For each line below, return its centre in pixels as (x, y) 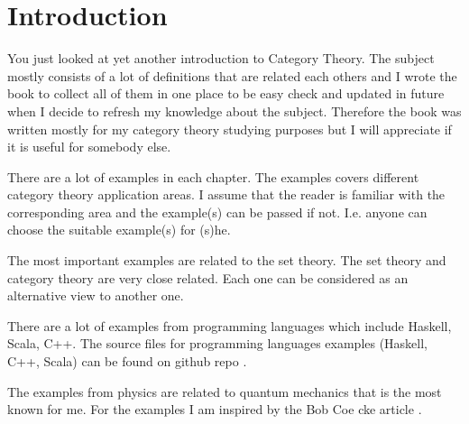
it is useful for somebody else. (89, 147)
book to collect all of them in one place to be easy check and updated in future (226, 93)
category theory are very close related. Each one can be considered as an (208, 277)
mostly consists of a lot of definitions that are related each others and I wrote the (232, 75)
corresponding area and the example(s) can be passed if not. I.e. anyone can (217, 212)
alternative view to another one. (96, 295)
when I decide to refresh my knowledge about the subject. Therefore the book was (234, 111)
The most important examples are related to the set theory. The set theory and (227, 260)
